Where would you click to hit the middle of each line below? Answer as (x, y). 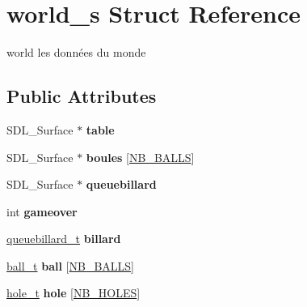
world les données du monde (76, 52)
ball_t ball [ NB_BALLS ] (70, 265)
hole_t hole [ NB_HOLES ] (74, 293)
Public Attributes (82, 96)
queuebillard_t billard (64, 239)
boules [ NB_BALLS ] (140, 157)
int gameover (42, 211)
